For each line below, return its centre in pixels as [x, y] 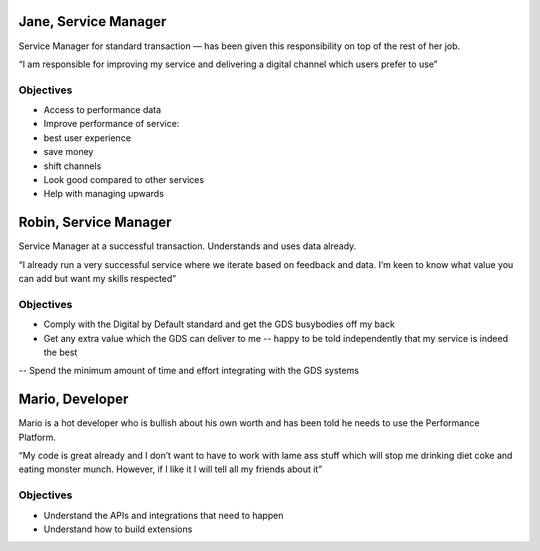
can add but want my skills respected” [97, 279]
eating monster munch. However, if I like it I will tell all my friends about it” [170, 469]
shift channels [72, 166]
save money [68, 152]
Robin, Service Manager [95, 222]
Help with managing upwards [104, 194]
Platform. [37, 437]
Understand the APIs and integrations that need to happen [163, 515]
